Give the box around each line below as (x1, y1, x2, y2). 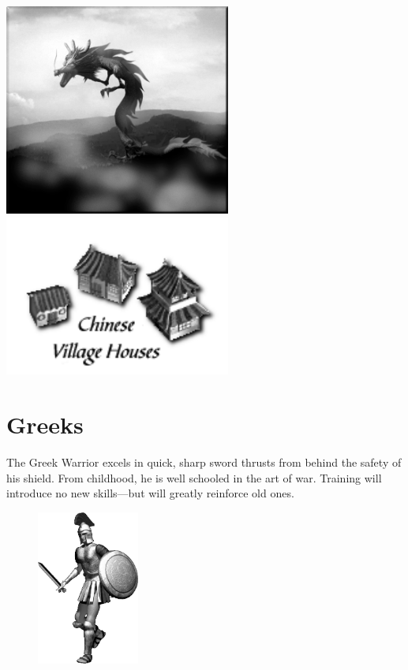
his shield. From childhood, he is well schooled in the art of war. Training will (6, 469, 382, 486)
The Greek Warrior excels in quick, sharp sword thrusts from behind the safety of (6, 454, 402, 471)
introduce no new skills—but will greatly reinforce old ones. (6, 485, 294, 501)
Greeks (6, 408, 84, 441)
